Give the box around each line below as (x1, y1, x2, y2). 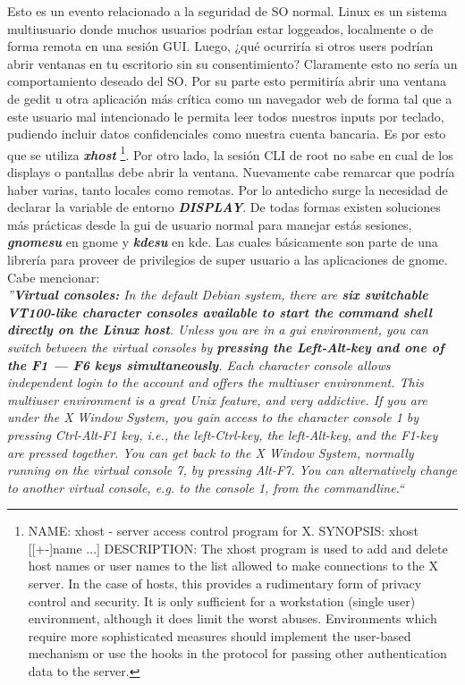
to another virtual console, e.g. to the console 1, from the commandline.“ (7, 478, 404, 496)
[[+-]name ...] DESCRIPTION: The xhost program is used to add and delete (28, 538, 448, 557)
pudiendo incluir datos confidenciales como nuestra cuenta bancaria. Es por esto (7, 124, 446, 143)
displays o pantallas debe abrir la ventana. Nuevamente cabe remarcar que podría (7, 163, 455, 181)
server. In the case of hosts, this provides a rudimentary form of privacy (28, 574, 422, 593)
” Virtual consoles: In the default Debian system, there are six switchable (7, 285, 428, 304)
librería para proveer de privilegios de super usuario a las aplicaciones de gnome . (7, 249, 448, 268)
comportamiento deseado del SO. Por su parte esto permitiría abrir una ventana (7, 72, 447, 90)
